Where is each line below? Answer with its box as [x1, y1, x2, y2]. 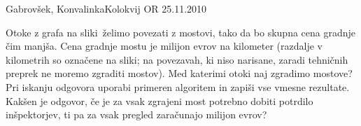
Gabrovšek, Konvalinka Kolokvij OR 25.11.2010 [6, 1, 207, 15]
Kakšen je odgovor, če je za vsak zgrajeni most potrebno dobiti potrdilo [6, 93, 313, 108]
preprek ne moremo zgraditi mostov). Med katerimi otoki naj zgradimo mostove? [6, 66, 353, 80]
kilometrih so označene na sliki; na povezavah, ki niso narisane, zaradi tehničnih [6, 52, 348, 66]
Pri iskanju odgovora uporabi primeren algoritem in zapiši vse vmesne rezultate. [6, 79, 350, 94]
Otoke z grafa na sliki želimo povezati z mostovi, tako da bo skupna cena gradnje [6, 24, 356, 39]
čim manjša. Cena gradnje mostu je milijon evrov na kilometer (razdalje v [6, 38, 323, 53]
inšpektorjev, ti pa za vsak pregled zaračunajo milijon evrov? [6, 107, 267, 122]
